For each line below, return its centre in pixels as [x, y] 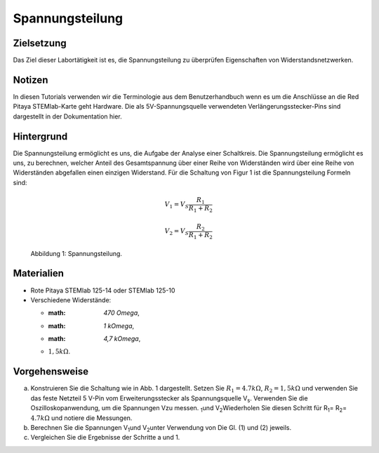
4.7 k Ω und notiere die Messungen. [81, 418]
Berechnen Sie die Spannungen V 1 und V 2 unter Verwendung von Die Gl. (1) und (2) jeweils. [161, 428]
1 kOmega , [119, 325]
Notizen [31, 80]
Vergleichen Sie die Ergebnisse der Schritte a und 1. [105, 438]
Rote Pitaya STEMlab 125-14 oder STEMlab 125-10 [103, 290]
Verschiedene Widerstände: [71, 300]
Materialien [39, 273]
